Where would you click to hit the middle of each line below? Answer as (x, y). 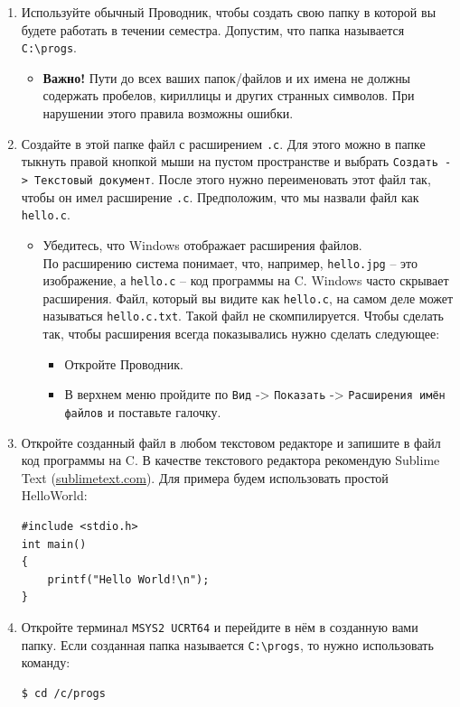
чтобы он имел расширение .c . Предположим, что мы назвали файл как (220, 196)
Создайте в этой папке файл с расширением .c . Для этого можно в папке (223, 143)
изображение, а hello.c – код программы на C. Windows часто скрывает (246, 280)
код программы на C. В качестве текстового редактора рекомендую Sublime (230, 460)
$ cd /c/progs (63, 693)
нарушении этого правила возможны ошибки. (168, 113)
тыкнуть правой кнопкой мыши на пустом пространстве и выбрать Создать (230, 161)
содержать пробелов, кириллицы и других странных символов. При (229, 95)
